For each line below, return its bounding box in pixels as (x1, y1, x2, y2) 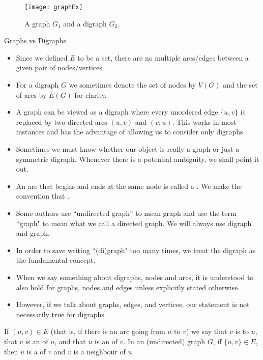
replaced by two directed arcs (16, 116, 107, 127)
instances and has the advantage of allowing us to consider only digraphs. (16, 126, 245, 137)
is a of (26, 346, 46, 356)
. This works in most (172, 116, 237, 127)
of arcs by (16, 89, 47, 100)
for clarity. (74, 89, 107, 100)
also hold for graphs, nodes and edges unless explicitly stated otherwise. (16, 282, 240, 292)
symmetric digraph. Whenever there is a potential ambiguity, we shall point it (16, 153, 259, 164)
